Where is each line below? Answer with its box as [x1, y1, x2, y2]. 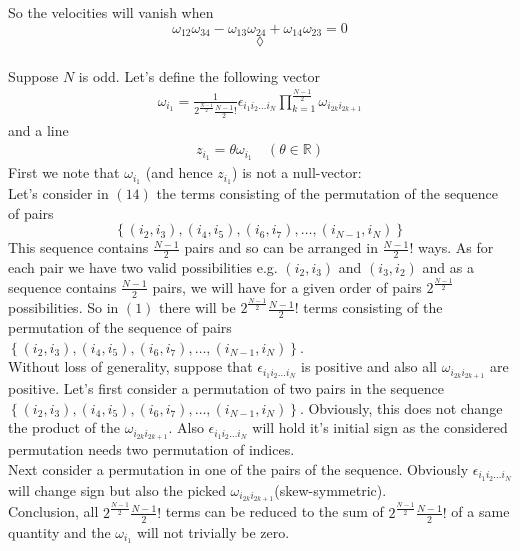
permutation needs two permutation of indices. [8, 439, 295, 460]
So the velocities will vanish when [8, 2, 214, 22]
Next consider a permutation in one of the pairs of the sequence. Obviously [8, 458, 469, 479]
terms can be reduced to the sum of [165, 501, 384, 522]
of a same [451, 501, 510, 522]
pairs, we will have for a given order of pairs [152, 276, 422, 297]
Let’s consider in [8, 182, 109, 203]
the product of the [8, 417, 121, 438]
